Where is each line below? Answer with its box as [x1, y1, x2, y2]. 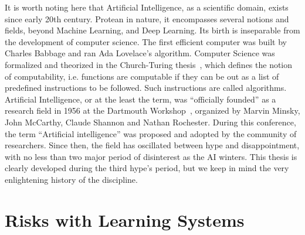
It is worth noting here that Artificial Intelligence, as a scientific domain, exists [5, 1, 289, 13]
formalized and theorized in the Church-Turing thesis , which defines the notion [5, 58, 293, 70]
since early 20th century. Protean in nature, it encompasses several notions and [5, 12, 289, 25]
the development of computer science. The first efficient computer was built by [5, 35, 287, 47]
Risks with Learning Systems [5, 207, 245, 231]
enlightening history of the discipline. [5, 173, 138, 185]
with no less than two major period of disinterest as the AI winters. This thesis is [5, 150, 297, 162]
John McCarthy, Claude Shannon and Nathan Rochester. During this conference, [5, 115, 296, 128]
